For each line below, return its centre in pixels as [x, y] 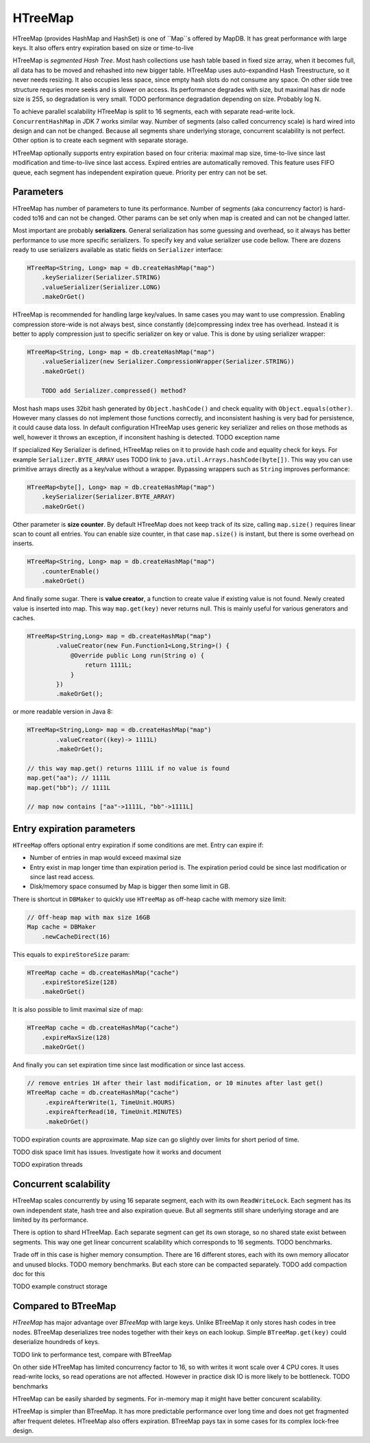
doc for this [29, 1274]
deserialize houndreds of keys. [56, 1342]
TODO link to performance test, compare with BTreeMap [92, 1354]
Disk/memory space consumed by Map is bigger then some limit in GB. [130, 887]
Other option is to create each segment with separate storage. [100, 140]
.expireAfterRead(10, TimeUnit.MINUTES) [114, 1112]
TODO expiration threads [48, 1165]
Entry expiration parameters [74, 829]
